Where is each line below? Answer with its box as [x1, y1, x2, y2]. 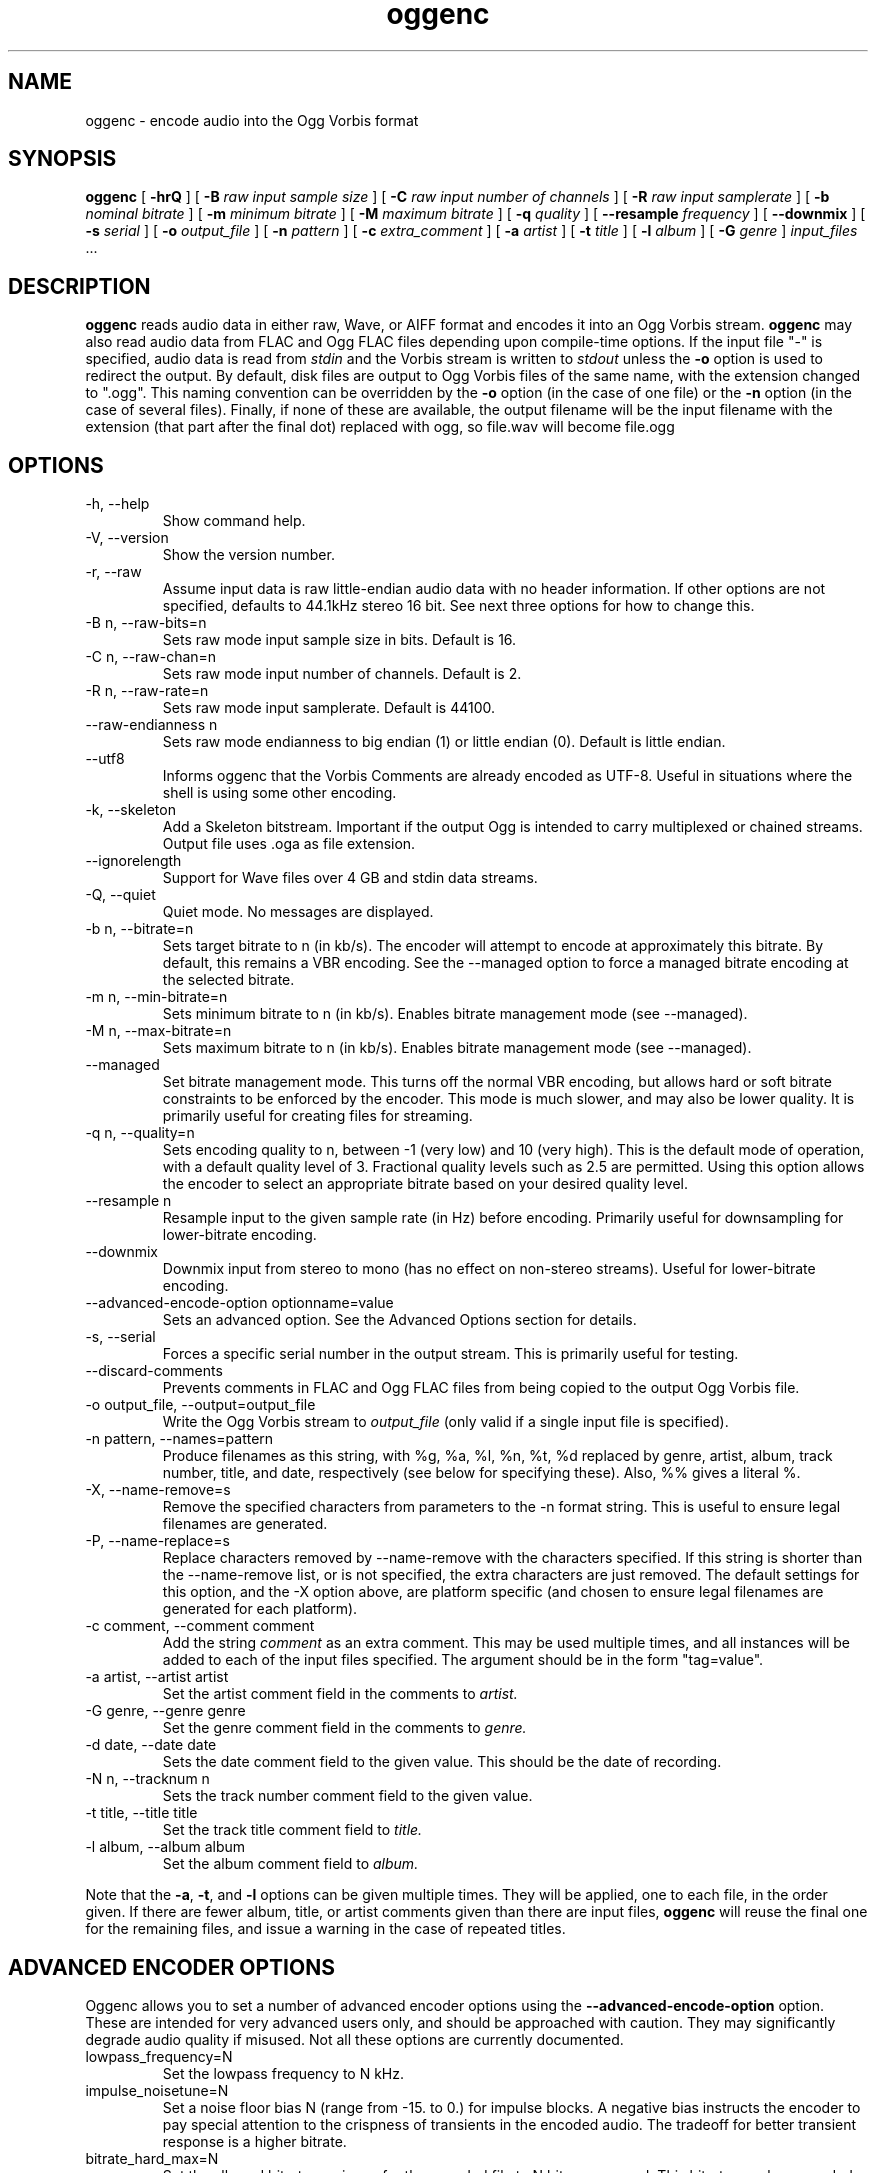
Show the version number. [162, 546, 335, 564]
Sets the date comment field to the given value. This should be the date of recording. [162, 1753, 722, 1771]
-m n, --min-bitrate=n [85, 988, 228, 1006]
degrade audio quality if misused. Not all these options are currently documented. [85, 2030, 624, 2048]
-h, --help [85, 495, 150, 513]
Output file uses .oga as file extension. [162, 835, 416, 853]
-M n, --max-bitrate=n [85, 1022, 232, 1040]
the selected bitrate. [162, 971, 295, 989]
